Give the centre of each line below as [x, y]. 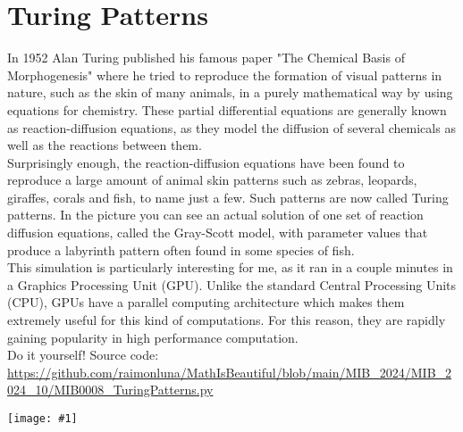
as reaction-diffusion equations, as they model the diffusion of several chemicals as [231, 127]
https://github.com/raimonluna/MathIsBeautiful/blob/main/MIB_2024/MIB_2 [230, 372]
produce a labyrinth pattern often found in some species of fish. [181, 249]
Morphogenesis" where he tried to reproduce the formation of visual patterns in [225, 75]
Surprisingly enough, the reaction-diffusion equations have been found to [206, 162]
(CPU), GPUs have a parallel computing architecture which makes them [206, 302]
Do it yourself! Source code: [83, 355]
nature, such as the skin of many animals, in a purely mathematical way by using [230, 92]
